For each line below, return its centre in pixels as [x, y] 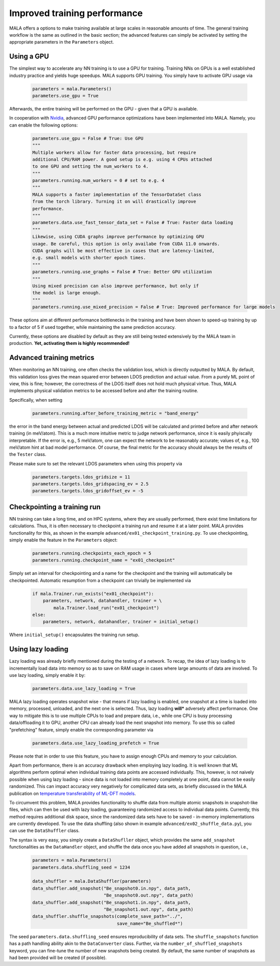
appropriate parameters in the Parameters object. [62, 42]
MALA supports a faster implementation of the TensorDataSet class [117, 194]
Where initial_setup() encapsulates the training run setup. [74, 635]
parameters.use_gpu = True [65, 96]
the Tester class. [28, 454]
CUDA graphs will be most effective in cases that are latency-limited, [123, 251]
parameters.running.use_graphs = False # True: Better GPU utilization [122, 272]
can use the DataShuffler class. [45, 830]
